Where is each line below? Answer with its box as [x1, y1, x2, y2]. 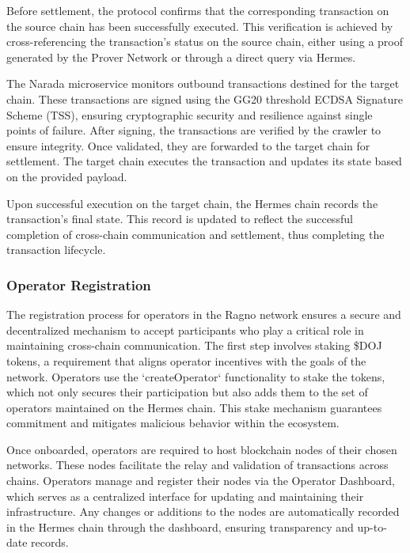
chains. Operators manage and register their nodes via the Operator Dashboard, [6, 472, 395, 489]
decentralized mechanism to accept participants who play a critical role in [6, 321, 364, 338]
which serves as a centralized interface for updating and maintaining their [6, 487, 364, 504]
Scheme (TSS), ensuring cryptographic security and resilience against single [6, 106, 373, 123]
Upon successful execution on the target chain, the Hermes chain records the [6, 195, 378, 211]
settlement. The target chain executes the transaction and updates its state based [6, 153, 402, 169]
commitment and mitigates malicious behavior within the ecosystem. [6, 415, 340, 431]
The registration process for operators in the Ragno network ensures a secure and [6, 306, 401, 323]
